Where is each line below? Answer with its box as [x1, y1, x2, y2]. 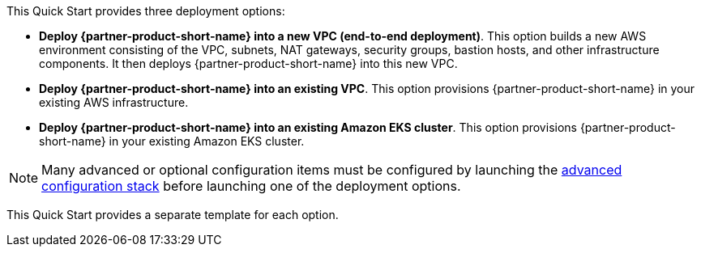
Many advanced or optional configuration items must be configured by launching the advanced [41, 162, 622, 178]
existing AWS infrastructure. [39, 95, 189, 109]
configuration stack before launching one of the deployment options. [41, 178, 461, 194]
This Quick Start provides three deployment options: [6, 4, 285, 18]
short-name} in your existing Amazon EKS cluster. [39, 134, 305, 148]
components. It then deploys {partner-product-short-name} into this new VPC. [39, 57, 458, 70]
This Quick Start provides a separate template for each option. [6, 208, 339, 221]
